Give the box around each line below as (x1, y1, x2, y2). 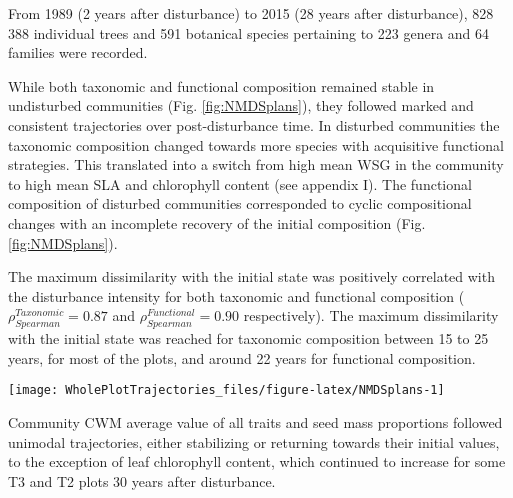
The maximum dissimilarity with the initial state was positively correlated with (8, 266, 495, 287)
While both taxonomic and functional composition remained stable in (8, 75, 435, 96)
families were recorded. (8, 42, 148, 63)
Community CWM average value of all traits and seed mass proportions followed (8, 411, 503, 432)
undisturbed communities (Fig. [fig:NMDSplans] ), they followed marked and (8, 95, 474, 116)
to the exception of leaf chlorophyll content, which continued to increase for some (8, 451, 506, 472)
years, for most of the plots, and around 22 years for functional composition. (8, 347, 476, 368)
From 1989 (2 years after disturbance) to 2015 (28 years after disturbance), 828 (8, 3, 494, 23)
